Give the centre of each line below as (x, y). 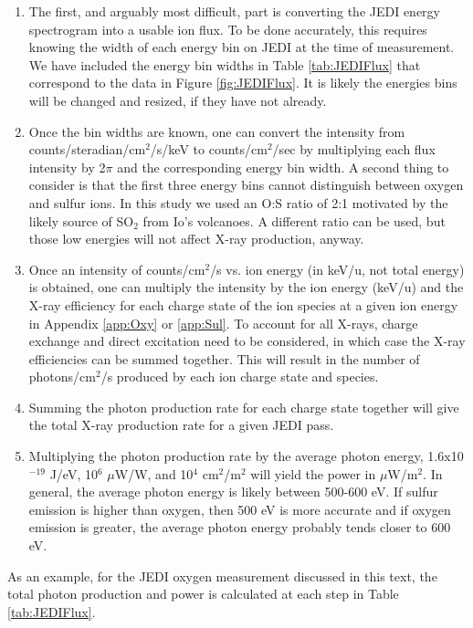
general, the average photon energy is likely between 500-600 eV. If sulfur (233, 492)
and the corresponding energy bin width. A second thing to (283, 167)
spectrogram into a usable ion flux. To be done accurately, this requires (228, 29)
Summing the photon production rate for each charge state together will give (244, 407)
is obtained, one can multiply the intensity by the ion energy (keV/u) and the (246, 287)
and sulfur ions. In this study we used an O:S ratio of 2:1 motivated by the (238, 202)
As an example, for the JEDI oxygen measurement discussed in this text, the (222, 576)
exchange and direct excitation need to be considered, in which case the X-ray (247, 341)
